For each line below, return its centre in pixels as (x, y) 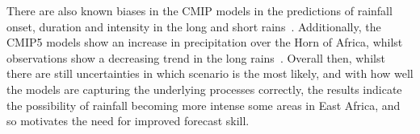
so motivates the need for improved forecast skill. (128, 121)
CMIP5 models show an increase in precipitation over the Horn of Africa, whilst (205, 42)
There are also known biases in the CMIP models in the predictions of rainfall (199, 10)
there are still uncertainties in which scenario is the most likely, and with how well (210, 73)
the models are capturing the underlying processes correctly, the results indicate (204, 89)
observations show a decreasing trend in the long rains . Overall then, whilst (196, 57)
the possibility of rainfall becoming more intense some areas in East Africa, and (204, 105)
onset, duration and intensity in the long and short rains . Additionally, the (194, 26)
